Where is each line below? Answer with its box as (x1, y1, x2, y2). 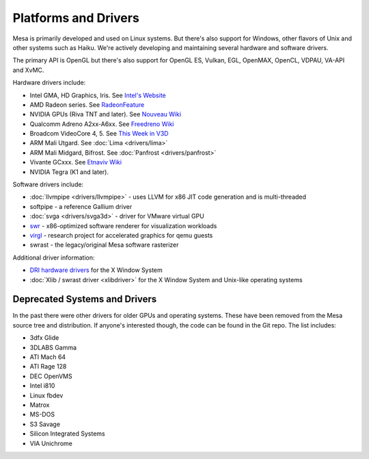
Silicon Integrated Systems (29, 430, 105, 438)
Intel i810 (29, 382, 55, 390)
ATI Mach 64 (29, 353, 66, 361)
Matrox (29, 401, 50, 409)
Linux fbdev (29, 391, 64, 399)
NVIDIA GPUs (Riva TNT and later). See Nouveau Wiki (29, 110, 181, 119)
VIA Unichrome (29, 439, 73, 447)
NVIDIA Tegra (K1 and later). (29, 168, 109, 176)
